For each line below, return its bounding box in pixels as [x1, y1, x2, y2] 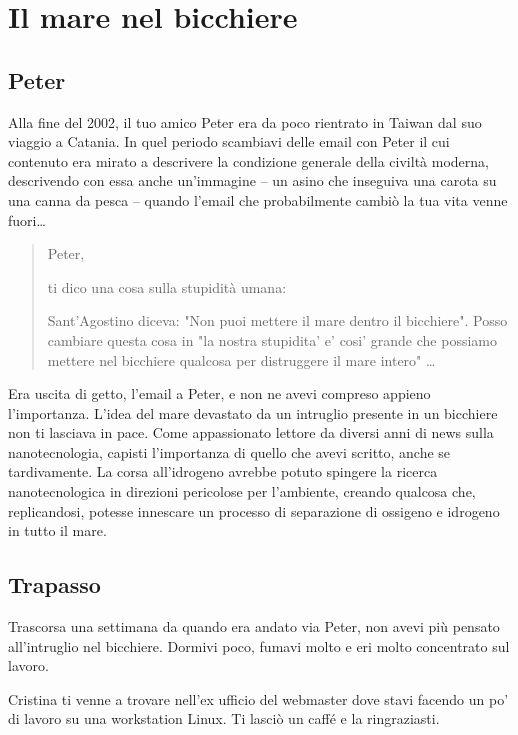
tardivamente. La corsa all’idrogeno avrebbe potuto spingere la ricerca [8, 461, 438, 482]
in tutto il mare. [8, 520, 107, 541]
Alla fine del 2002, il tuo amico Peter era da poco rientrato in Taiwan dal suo [8, 111, 482, 132]
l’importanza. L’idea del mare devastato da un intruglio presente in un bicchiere [8, 402, 498, 423]
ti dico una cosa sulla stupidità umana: [47, 276, 287, 297]
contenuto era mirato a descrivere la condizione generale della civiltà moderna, [8, 150, 489, 171]
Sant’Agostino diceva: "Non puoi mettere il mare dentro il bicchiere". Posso [47, 310, 508, 331]
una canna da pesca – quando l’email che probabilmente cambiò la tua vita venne [8, 189, 508, 210]
